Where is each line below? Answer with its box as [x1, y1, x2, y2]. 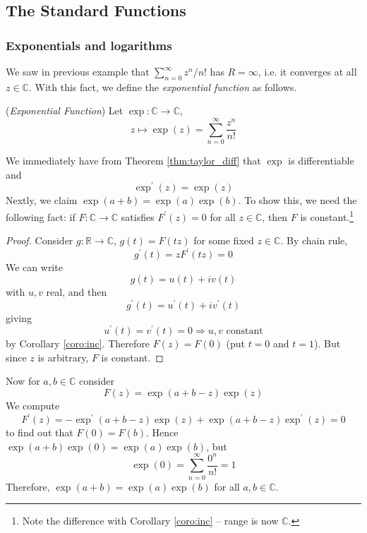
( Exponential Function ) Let [6, 103, 124, 118]
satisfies [121, 209, 155, 224]
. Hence [146, 425, 179, 440]
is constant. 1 [300, 207, 354, 224]
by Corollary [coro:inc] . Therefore [6, 336, 150, 351]
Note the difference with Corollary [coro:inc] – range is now [22, 513, 279, 528]
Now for [6, 373, 40, 388]
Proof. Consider [6, 233, 73, 248]
